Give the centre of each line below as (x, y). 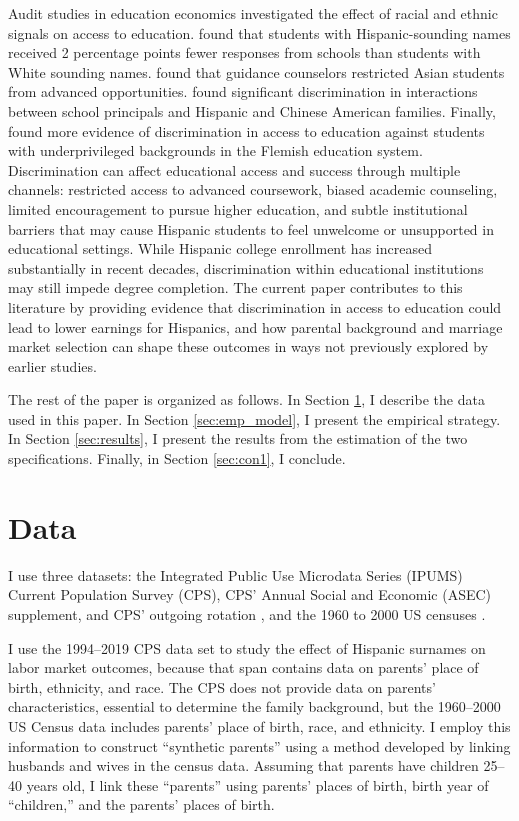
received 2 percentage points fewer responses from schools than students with (244, 52)
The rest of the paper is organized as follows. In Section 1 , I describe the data (246, 399)
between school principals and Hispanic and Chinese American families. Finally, (252, 110)
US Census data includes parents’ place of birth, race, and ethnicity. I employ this (259, 725)
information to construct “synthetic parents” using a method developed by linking (259, 745)
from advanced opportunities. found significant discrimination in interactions (243, 91)
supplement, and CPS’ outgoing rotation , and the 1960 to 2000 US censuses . (247, 613)
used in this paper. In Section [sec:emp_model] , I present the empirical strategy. (254, 418)
